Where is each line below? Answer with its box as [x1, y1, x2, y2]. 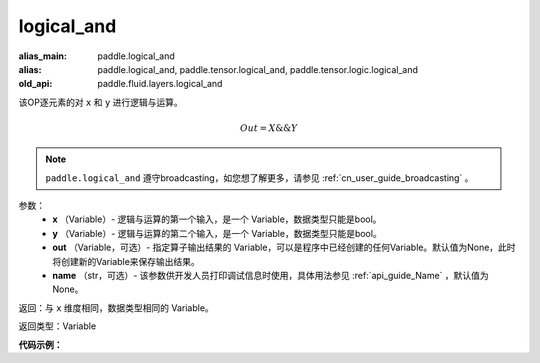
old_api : [18, 78, 53, 90]
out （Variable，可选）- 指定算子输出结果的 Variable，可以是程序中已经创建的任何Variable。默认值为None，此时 [52, 241, 516, 254]
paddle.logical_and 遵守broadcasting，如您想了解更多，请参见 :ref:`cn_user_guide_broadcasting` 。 [45, 171, 474, 184]
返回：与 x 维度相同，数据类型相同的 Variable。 [18, 301, 214, 314]
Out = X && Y [240, 122, 298, 134]
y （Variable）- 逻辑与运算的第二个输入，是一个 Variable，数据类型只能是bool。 [52, 227, 382, 239]
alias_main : [18, 50, 67, 62]
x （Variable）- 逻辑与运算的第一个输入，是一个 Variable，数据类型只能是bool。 [52, 213, 382, 225]
